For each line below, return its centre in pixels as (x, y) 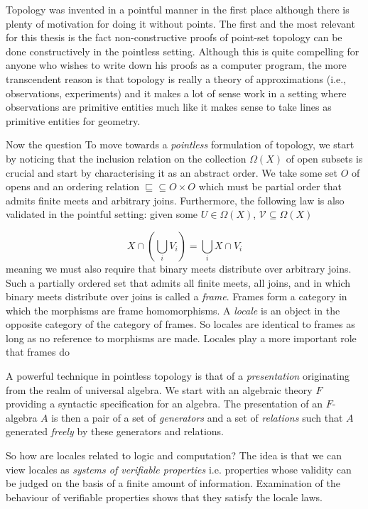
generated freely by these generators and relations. (115, 431)
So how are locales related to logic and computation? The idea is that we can (174, 455)
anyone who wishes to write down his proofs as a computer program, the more (176, 65)
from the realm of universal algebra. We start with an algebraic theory (159, 389)
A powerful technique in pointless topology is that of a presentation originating (178, 376)
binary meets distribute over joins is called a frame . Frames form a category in (177, 296)
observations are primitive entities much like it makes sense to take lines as (169, 107)
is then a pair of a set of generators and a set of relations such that (197, 417)
